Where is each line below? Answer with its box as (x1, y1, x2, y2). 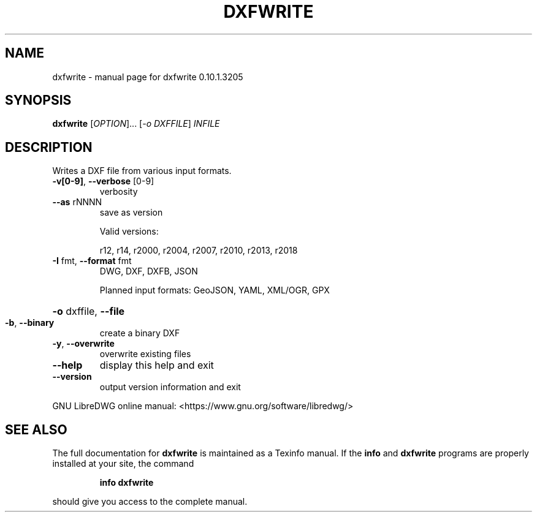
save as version (99, 207, 163, 218)
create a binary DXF (99, 328, 180, 339)
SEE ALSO (5, 421, 67, 437)
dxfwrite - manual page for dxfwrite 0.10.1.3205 (52, 71, 243, 82)
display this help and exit (99, 359, 214, 372)
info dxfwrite (99, 477, 154, 488)
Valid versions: (99, 226, 159, 237)
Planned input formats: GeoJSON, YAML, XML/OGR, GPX (99, 285, 330, 296)
